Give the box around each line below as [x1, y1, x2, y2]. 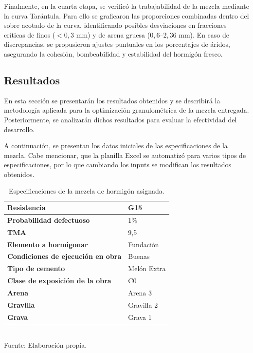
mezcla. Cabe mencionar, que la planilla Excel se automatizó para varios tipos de [4, 150, 246, 160]
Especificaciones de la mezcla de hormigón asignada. [8, 185, 164, 196]
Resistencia [7, 202, 46, 213]
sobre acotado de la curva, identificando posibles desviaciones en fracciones [4, 20, 227, 30]
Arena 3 [128, 288, 152, 298]
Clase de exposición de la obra [7, 275, 111, 286]
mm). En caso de [179, 29, 229, 39]
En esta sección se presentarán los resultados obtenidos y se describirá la [4, 95, 220, 105]
